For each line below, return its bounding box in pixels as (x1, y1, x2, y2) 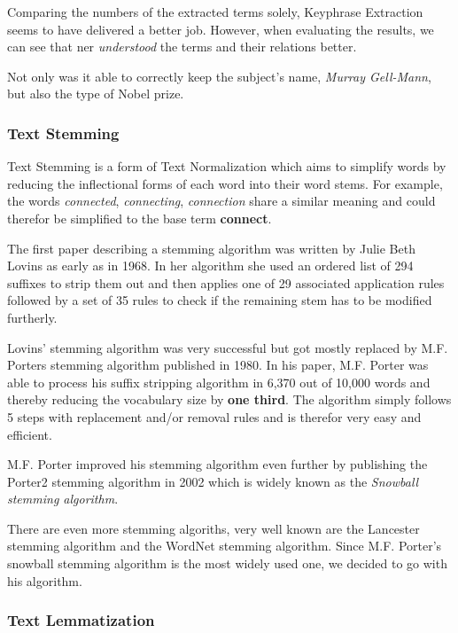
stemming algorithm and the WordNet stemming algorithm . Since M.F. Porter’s (7, 536, 442, 555)
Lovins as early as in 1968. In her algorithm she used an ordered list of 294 (7, 256, 414, 275)
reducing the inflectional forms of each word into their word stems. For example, (7, 174, 443, 192)
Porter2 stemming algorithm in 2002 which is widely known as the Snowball (7, 472, 419, 490)
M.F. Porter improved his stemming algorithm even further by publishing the (7, 455, 428, 473)
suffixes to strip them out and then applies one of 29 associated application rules (7, 273, 445, 292)
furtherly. (7, 308, 58, 326)
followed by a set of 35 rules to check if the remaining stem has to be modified (7, 291, 432, 309)
